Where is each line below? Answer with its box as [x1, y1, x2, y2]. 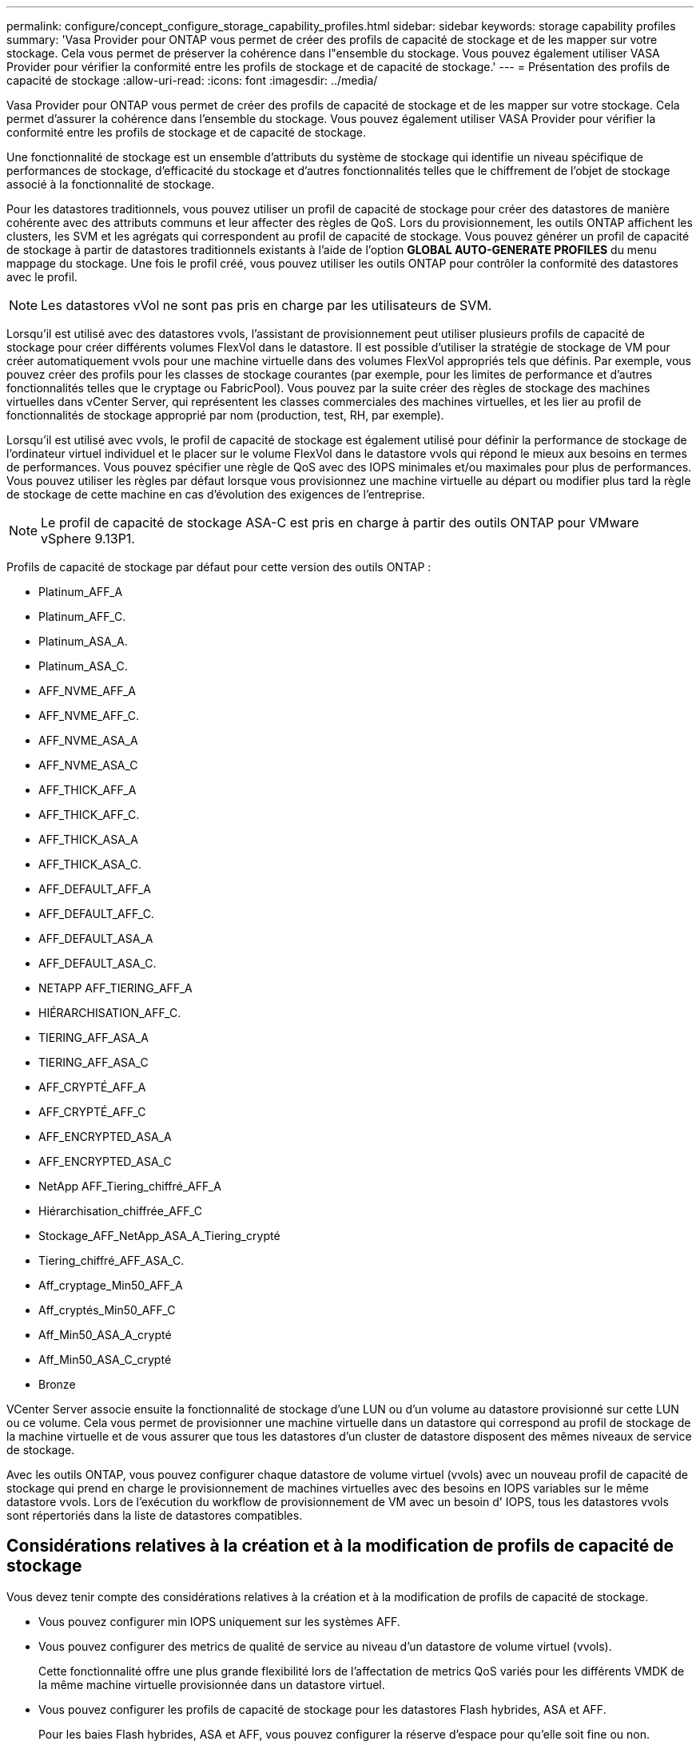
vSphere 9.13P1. [41, 531, 135, 547]
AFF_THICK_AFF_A [38, 783, 137, 797]
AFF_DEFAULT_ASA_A [38, 932, 153, 945]
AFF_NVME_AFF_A [38, 684, 136, 698]
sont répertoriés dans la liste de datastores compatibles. [6, 1508, 303, 1522]
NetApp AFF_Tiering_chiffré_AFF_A [38, 1179, 221, 1193]
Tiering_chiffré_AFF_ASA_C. [38, 1254, 185, 1267]
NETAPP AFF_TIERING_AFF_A [38, 981, 193, 995]
